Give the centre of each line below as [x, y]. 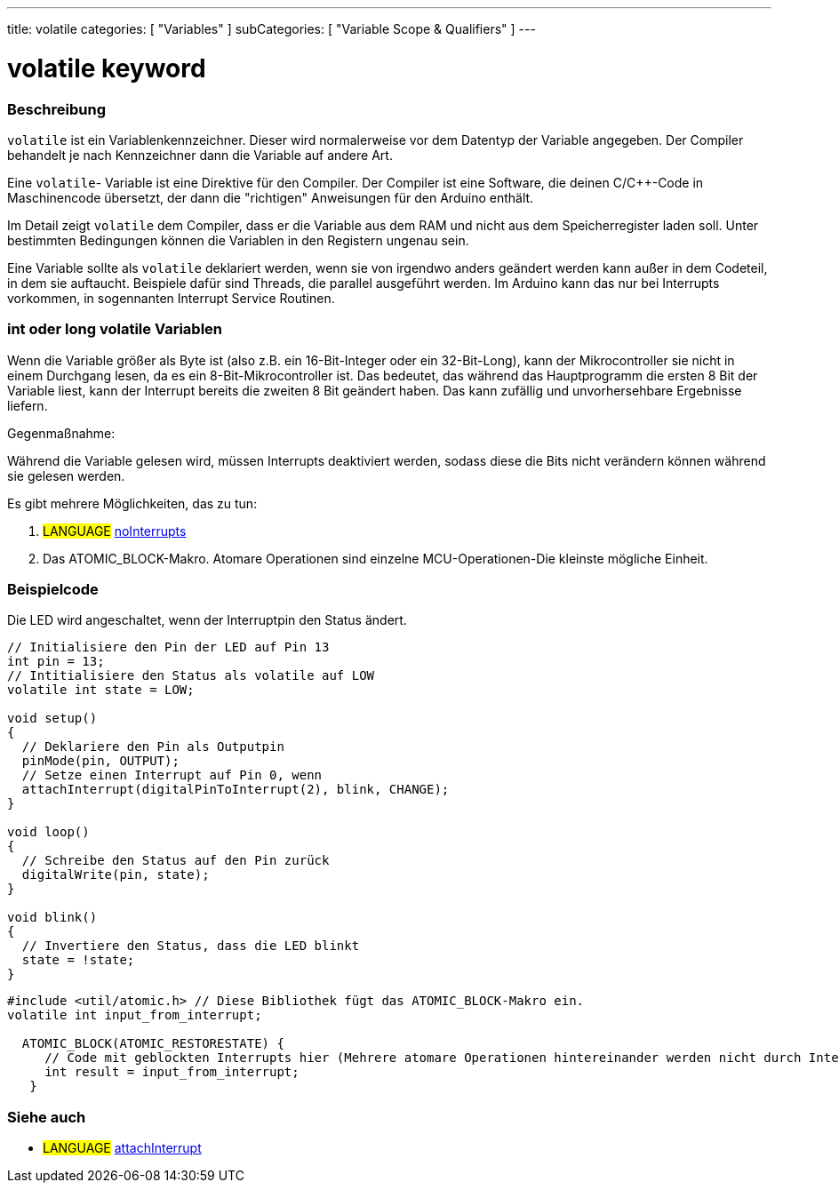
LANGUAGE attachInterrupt [122, 1148]
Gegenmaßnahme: [61, 433]
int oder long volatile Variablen [115, 329]
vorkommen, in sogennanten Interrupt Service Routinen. [171, 298]
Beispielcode [53, 589]
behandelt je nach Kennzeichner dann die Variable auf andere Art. [200, 155]
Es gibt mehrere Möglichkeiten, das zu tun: [132, 503]
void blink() [52, 918]
